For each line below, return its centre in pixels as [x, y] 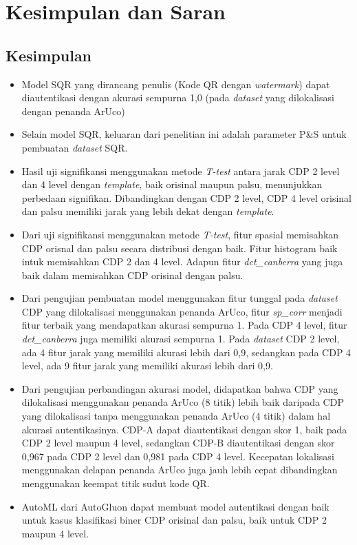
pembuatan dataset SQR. [75, 147]
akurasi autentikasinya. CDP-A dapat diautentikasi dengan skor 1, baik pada [184, 429]
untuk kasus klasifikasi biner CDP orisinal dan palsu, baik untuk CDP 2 [174, 520]
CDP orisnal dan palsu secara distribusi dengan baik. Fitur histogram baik [180, 248]
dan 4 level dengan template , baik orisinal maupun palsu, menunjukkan [172, 184]
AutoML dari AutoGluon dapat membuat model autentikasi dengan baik [175, 506]
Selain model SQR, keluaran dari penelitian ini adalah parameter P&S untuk [184, 134]
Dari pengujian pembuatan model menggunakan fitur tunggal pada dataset [180, 298]
